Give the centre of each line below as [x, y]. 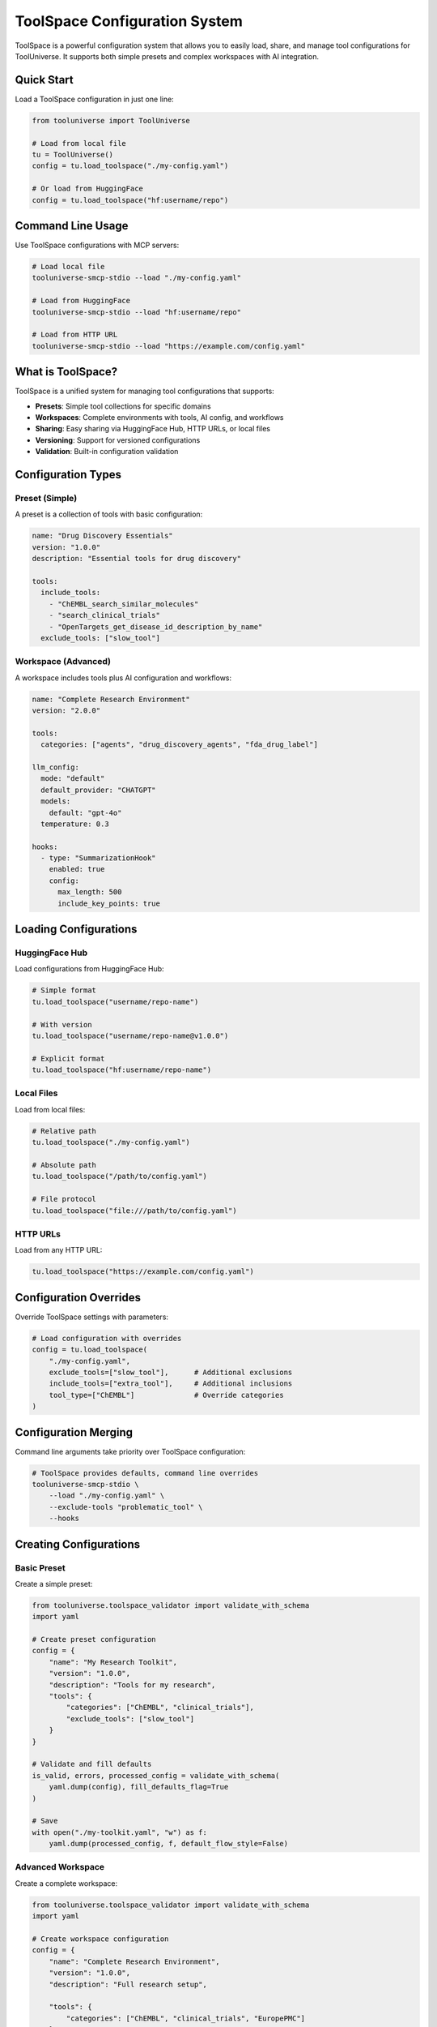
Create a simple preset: [54, 1583]
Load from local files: [50, 1109]
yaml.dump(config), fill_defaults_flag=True [139, 1787]
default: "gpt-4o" [85, 812]
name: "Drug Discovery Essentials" [102, 536]
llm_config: [56, 767]
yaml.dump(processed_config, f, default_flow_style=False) [169, 1844]
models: [56, 801]
